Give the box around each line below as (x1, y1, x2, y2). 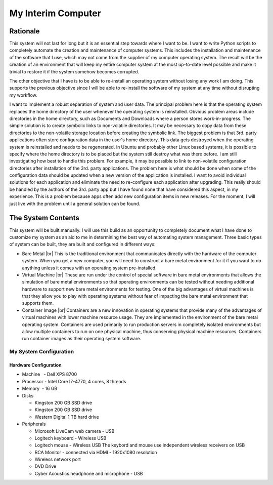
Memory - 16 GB (22, 385, 58, 392)
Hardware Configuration (9, 362, 62, 368)
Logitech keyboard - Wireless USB (34, 435, 107, 441)
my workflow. (9, 92, 37, 98)
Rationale (9, 27, 40, 35)
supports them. (22, 300, 54, 306)
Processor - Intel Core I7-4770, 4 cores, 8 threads (22, 378, 126, 384)
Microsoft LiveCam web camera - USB (34, 428, 115, 434)
